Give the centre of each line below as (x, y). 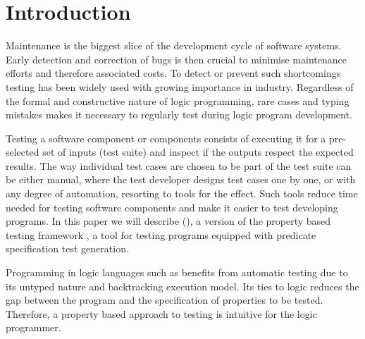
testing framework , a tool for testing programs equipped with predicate (161, 234)
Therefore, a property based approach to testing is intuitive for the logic (161, 313)
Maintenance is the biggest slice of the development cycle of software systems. (174, 45)
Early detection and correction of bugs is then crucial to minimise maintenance (176, 59)
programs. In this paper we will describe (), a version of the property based (168, 221)
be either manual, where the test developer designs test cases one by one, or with (181, 179)
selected (23, 152)
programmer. (33, 327)
